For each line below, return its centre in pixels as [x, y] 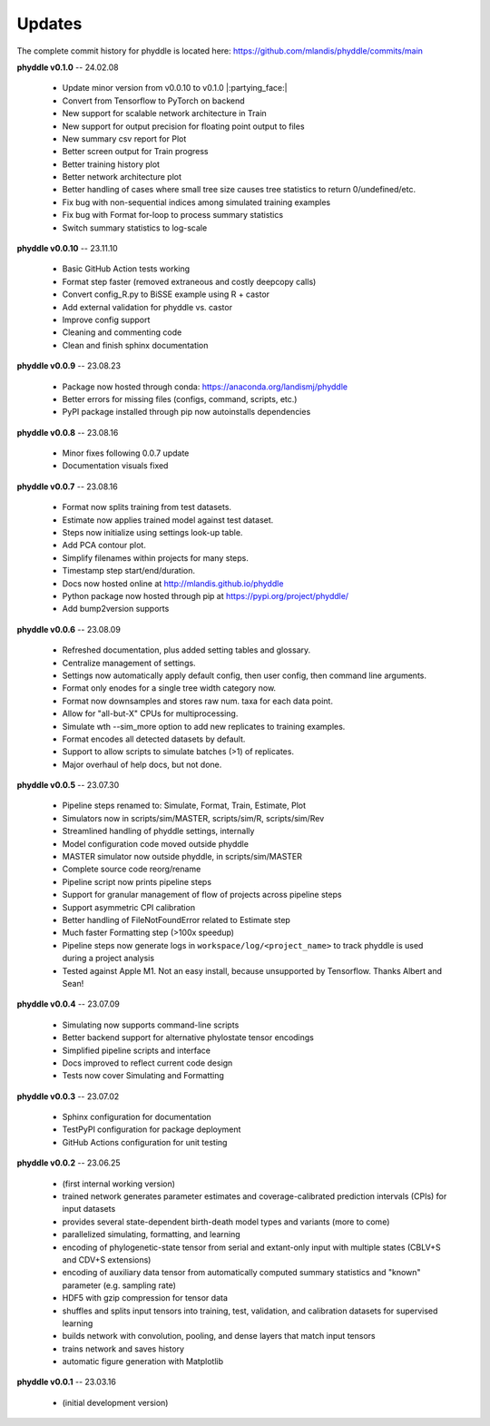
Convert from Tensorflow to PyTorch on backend [153, 101]
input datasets [89, 1209]
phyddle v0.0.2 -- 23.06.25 [69, 1163]
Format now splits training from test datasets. [147, 507]
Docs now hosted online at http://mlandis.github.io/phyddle [173, 583]
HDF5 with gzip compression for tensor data [145, 1298]
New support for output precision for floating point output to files [183, 126]
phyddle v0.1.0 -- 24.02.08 [68, 67]
